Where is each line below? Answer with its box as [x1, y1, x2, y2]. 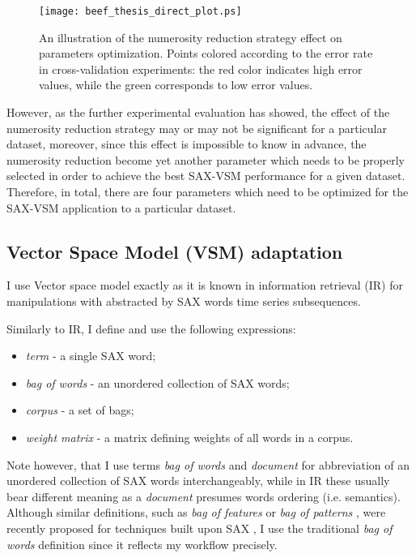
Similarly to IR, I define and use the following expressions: [6, 320, 296, 337]
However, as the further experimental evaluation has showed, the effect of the [6, 104, 390, 121]
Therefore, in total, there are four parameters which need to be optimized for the [6, 183, 409, 200]
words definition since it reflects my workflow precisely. [6, 535, 278, 552]
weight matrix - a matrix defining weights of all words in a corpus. [25, 428, 354, 445]
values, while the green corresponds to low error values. [39, 76, 313, 93]
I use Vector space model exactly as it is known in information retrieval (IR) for [6, 277, 403, 294]
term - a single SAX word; [25, 347, 156, 364]
